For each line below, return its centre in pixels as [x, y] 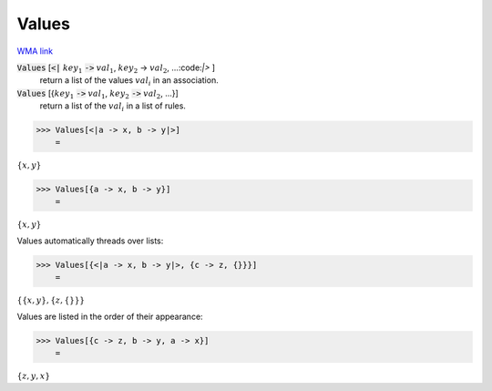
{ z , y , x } [33, 376]
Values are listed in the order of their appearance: [110, 316]
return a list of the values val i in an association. [129, 82]
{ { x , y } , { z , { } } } [51, 300]
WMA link [35, 51]
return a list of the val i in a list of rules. [113, 107]
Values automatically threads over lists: [90, 241]
